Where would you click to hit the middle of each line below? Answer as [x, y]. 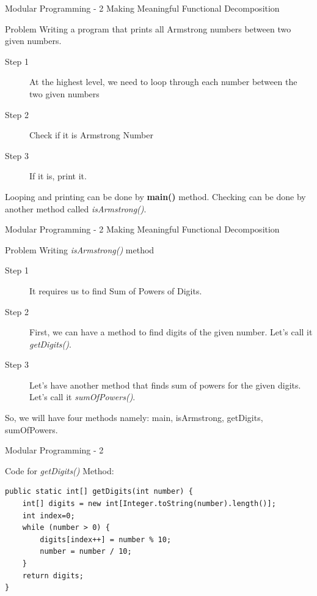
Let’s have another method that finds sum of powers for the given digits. [165, 385]
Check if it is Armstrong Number [91, 135]
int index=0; [49, 516]
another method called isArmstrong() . [76, 208]
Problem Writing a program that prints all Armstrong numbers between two [148, 28]
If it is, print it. [58, 176]
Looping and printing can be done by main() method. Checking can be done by [155, 196]
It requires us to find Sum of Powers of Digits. [116, 290]
